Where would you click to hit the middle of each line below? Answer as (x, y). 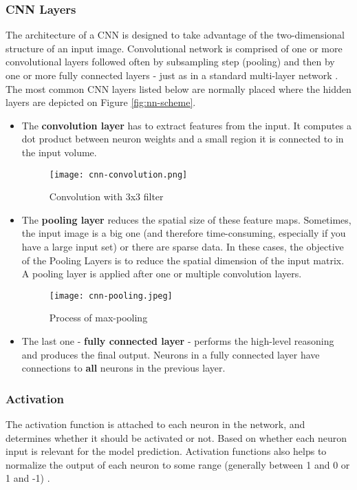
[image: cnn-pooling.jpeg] (111, 296)
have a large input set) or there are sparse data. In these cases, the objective (183, 246)
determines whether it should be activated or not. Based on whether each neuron (176, 437)
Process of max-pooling (98, 318)
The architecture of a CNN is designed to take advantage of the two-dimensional (175, 35)
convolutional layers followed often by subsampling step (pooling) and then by (170, 62)
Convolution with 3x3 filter (106, 196)
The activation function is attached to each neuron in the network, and (155, 424)
